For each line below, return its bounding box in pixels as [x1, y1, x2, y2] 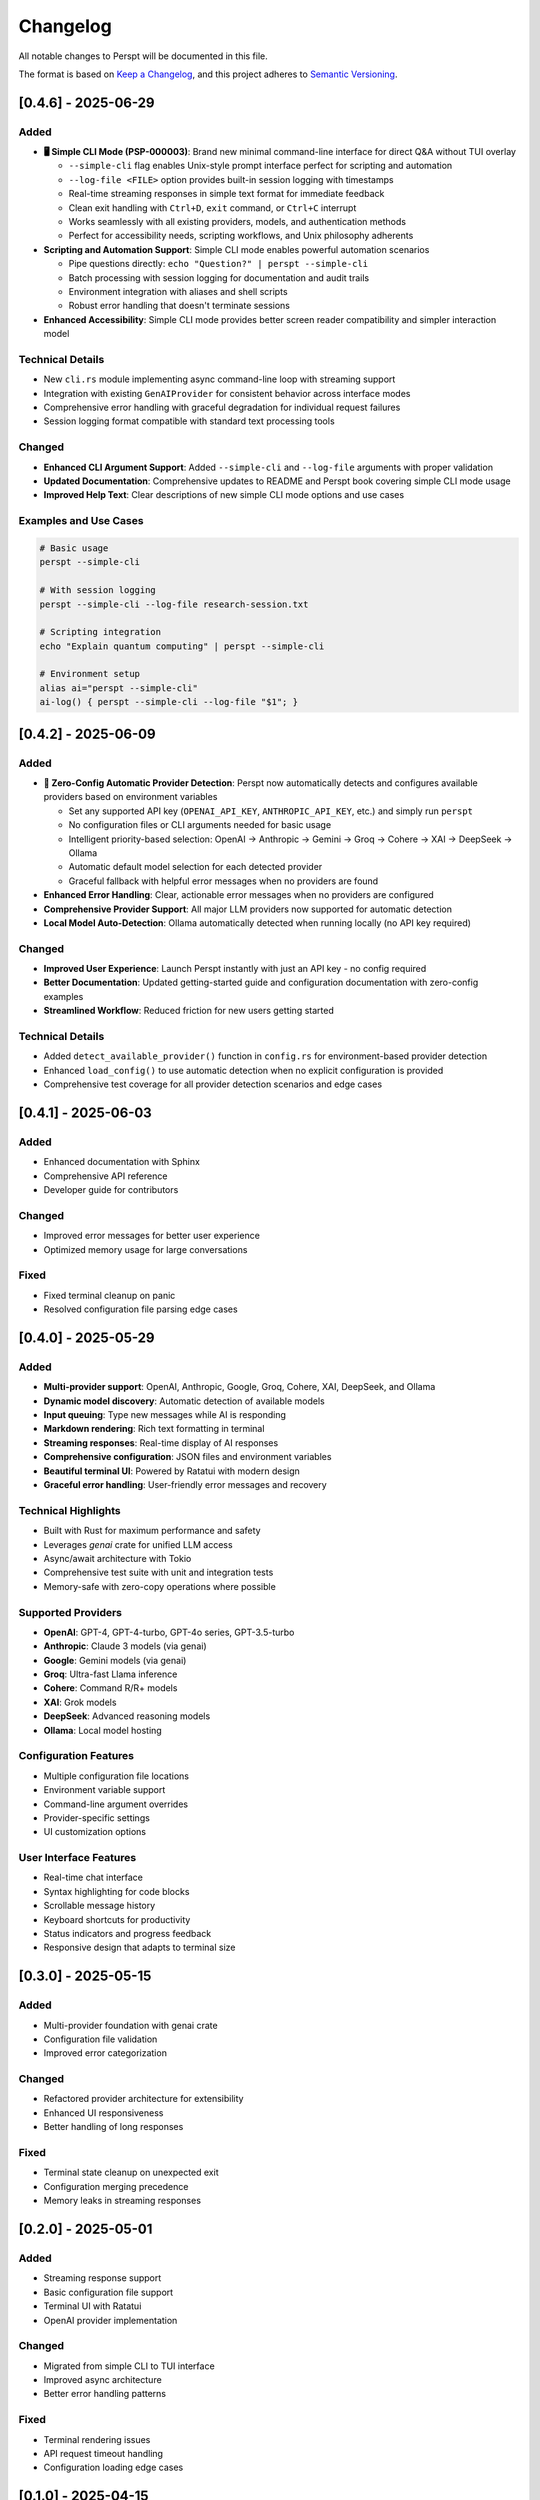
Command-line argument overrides [43, 1798, 189, 1810]
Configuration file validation [43, 2033, 158, 2045]
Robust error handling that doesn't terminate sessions [68, 300, 290, 312]
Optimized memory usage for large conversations [43, 1243, 248, 1255]
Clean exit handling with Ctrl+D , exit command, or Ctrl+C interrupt [68, 201, 357, 214]
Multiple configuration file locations [43, 1770, 190, 1782]
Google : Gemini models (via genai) [43, 1654, 187, 1666]
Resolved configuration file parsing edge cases [43, 1303, 239, 1315]
